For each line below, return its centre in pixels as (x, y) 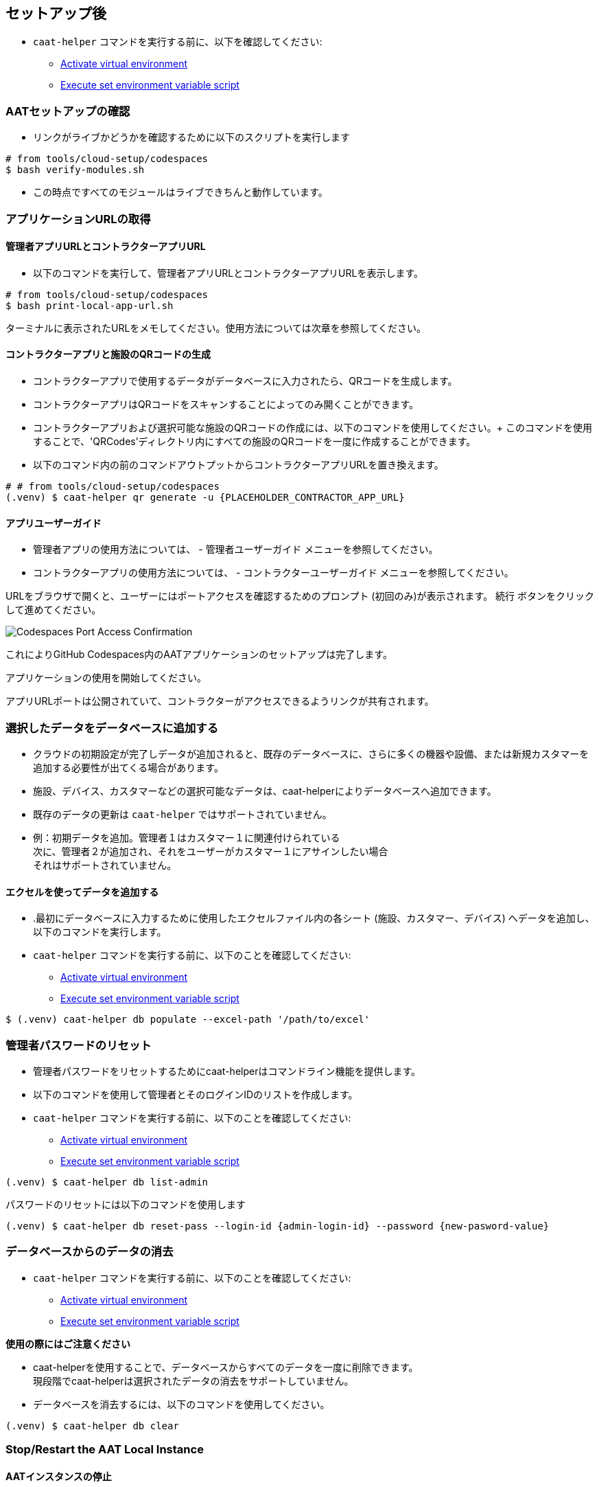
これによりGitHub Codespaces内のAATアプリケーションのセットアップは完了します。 (199, 655)
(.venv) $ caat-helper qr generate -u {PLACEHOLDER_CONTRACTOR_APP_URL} (205, 497)
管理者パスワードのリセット (79, 1045)
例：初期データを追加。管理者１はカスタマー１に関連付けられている (187, 837)
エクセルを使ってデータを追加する (82, 892)
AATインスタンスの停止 (59, 1476)
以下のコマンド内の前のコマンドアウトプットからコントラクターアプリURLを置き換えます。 (238, 464)
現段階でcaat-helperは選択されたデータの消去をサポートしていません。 (193, 1381)
